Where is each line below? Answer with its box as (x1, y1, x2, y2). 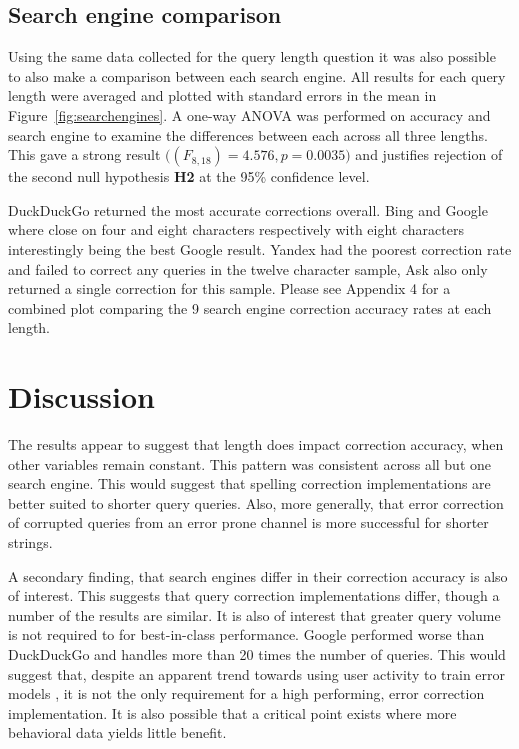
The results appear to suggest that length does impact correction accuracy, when (8, 434, 504, 455)
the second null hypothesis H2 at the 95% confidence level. (8, 166, 370, 187)
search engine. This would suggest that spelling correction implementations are (8, 473, 491, 494)
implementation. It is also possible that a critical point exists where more (8, 702, 457, 723)
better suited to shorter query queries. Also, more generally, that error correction (8, 492, 504, 513)
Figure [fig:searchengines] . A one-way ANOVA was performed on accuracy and (8, 104, 491, 125)
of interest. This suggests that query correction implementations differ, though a (8, 585, 500, 606)
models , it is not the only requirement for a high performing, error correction (8, 683, 485, 704)
